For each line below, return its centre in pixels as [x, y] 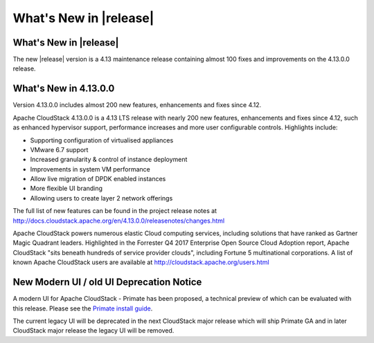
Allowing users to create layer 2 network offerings [101, 198]
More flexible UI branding [66, 188]
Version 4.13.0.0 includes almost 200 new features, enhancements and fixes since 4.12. [137, 105]
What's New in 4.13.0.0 [64, 89]
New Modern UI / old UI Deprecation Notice [107, 282]
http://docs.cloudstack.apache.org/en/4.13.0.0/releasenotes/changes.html [119, 221]
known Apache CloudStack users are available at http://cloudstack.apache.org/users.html [141, 262]
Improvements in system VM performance [90, 169]
